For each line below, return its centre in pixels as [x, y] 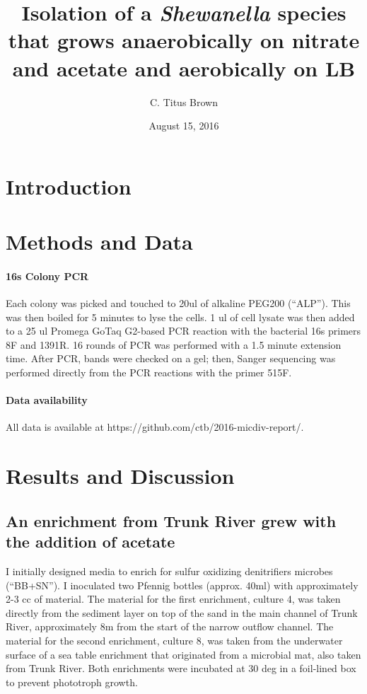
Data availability [47, 400]
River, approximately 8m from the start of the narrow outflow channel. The [170, 626]
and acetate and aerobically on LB [184, 68]
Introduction [69, 186]
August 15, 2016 [184, 126]
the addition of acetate [91, 542]
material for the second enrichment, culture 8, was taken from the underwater [174, 640]
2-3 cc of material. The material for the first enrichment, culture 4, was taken [173, 599]
